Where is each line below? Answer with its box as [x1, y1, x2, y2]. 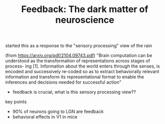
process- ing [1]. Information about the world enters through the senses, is [5, 63, 160, 69]
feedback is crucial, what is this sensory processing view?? [12, 89, 136, 95]
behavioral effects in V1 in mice [12, 114, 78, 120]
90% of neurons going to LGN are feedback [12, 108, 104, 114]
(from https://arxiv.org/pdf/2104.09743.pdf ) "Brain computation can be [5, 52, 152, 58]
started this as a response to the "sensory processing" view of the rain [5, 43, 152, 49]
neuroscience [55, 14, 115, 26]
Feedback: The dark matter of [21, 4, 149, 15]
